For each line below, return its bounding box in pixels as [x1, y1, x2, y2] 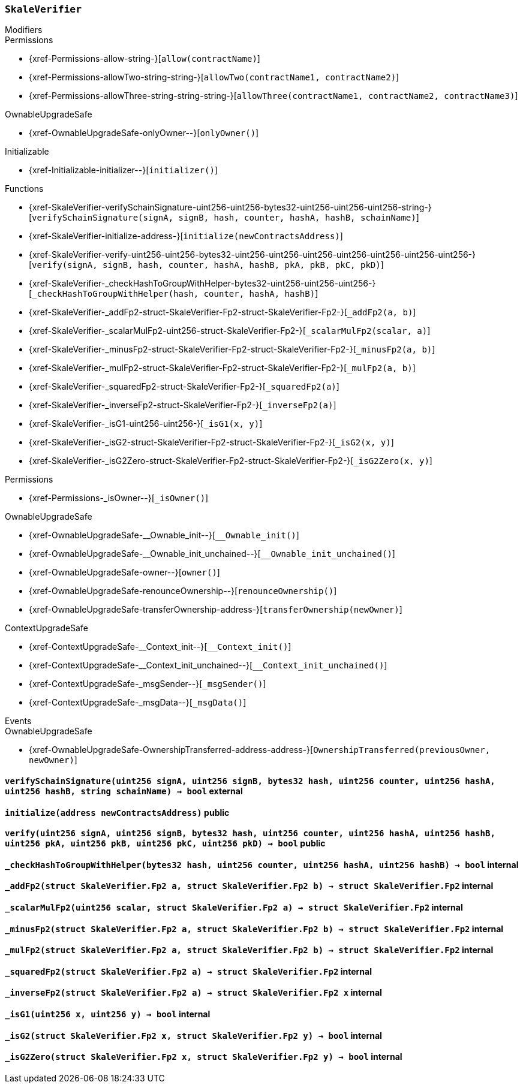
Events [5, 716, 32, 727]
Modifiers [5, 25, 43, 35]
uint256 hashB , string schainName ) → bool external [5, 785, 243, 796]
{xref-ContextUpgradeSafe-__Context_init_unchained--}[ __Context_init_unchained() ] [29, 660, 387, 671]
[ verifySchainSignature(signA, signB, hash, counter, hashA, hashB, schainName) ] [29, 212, 419, 223]
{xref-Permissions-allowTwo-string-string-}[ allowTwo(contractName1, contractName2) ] [29, 72, 399, 83]
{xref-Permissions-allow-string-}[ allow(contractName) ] [29, 53, 260, 64]
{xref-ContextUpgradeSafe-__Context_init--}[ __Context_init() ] [29, 641, 291, 652]
